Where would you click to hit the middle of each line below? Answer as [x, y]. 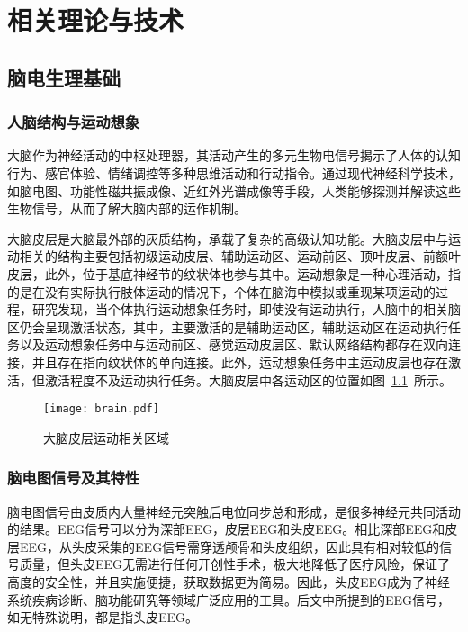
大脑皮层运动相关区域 [106, 437]
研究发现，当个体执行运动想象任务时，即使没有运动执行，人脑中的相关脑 [246, 309]
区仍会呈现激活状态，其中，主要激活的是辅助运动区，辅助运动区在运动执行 [228, 326]
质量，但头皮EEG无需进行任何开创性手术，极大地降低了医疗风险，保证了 [235, 564]
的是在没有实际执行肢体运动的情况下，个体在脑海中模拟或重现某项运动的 [221, 291]
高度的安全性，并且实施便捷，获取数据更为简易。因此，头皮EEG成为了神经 [229, 581]
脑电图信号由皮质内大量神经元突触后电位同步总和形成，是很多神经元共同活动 [234, 511]
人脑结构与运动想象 [74, 122]
